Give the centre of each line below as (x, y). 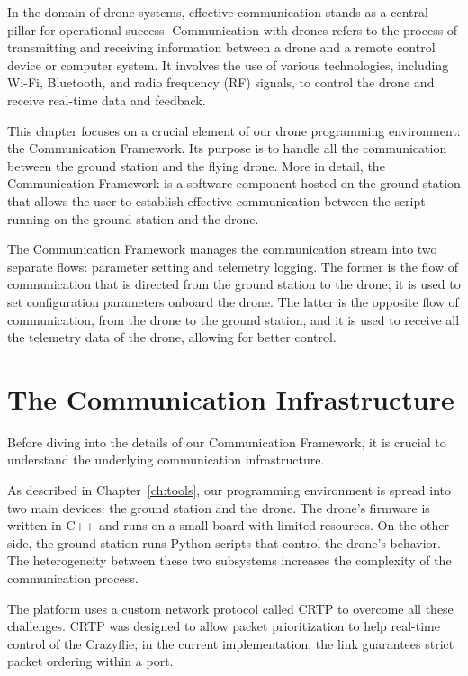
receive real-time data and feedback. (107, 99)
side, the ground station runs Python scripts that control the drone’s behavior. (225, 542)
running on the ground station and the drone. (133, 218)
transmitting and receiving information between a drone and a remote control (221, 47)
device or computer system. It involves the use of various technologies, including (228, 64)
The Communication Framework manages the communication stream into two (222, 249)
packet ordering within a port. (90, 661)
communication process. (73, 577)
